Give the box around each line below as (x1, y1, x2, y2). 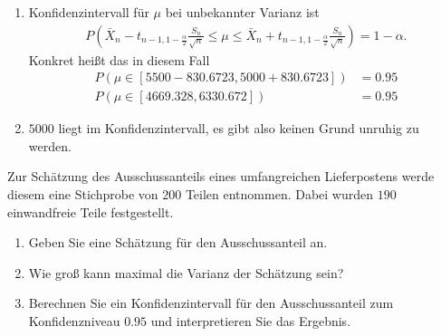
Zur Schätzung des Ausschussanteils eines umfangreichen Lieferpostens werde (7, 167, 435, 186)
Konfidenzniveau (28, 312, 120, 331)
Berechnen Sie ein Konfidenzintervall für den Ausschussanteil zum (28, 293, 394, 312)
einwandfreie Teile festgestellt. (7, 202, 174, 221)
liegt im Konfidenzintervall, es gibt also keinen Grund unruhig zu (58, 119, 419, 138)
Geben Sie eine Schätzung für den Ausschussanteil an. (28, 233, 328, 252)
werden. (28, 136, 72, 155)
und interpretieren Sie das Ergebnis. (150, 312, 351, 331)
